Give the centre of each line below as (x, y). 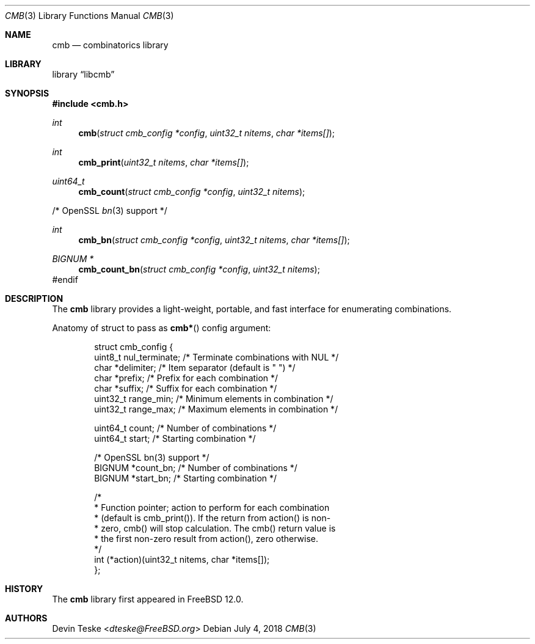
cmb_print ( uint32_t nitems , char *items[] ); (164, 162)
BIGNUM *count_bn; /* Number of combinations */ (196, 468)
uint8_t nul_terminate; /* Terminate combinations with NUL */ (217, 357)
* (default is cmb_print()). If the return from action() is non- (213, 518)
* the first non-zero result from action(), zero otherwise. (206, 539)
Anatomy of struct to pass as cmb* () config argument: (162, 328)
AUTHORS (26, 618)
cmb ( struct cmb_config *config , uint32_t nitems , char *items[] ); (207, 133)
